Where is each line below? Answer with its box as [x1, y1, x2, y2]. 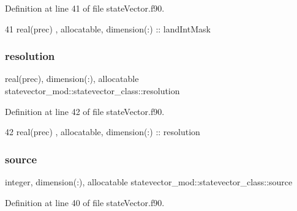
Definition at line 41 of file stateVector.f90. [5, 2, 165, 14]
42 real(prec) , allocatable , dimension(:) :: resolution [5, 125, 200, 138]
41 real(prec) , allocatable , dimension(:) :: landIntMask [5, 22, 211, 35]
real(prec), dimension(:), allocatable [5, 72, 139, 85]
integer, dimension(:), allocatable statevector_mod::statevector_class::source [5, 176, 293, 188]
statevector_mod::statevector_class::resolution [5, 84, 180, 97]
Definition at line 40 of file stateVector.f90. [5, 196, 165, 209]
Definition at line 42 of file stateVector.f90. [5, 105, 165, 117]
